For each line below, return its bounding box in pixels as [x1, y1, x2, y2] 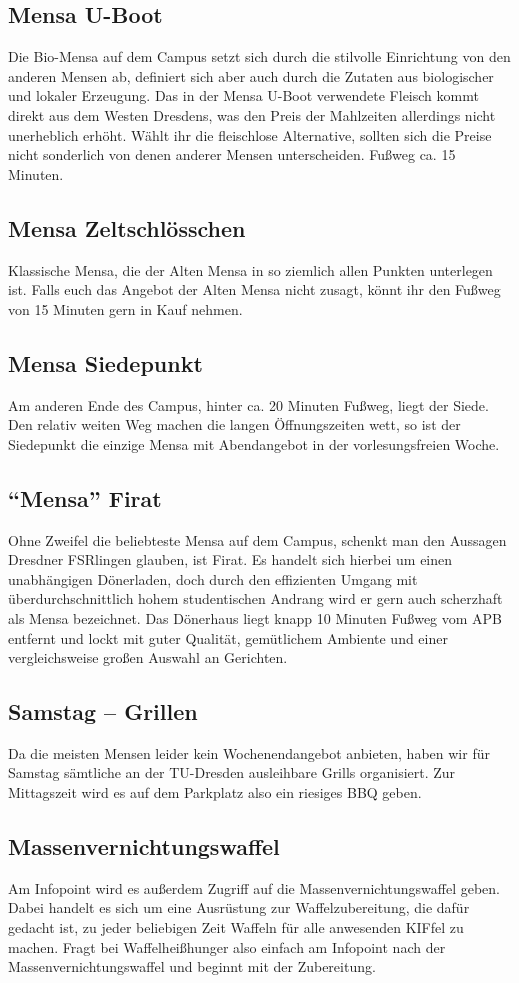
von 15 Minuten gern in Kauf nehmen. [8, 298, 243, 319]
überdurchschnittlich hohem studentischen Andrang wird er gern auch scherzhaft [8, 588, 503, 609]
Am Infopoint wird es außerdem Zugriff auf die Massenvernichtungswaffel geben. [8, 877, 501, 898]
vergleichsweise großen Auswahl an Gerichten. [8, 647, 288, 668]
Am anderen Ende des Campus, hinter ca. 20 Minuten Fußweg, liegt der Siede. [8, 394, 489, 415]
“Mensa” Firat [8, 482, 162, 513]
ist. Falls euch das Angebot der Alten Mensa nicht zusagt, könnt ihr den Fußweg [8, 279, 501, 300]
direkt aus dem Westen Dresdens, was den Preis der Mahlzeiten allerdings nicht [8, 104, 496, 125]
